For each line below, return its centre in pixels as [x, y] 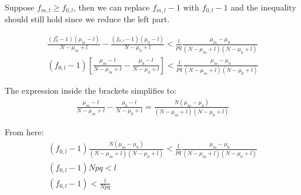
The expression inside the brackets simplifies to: [91, 90]
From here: [24, 132]
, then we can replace [112, 7]
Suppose [20, 7]
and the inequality [263, 7]
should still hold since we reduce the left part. [87, 19]
